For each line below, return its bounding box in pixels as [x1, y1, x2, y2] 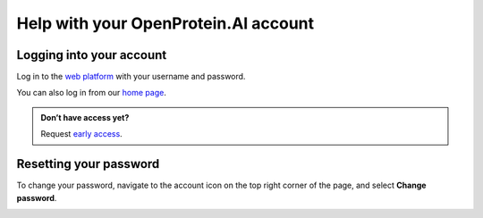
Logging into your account [16, 47, 167, 63]
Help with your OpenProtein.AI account [16, 13, 315, 33]
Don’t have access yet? [40, 112, 130, 122]
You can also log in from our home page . [16, 88, 167, 98]
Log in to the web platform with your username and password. [16, 71, 246, 82]
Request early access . [40, 129, 123, 139]
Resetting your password [16, 156, 160, 172]
